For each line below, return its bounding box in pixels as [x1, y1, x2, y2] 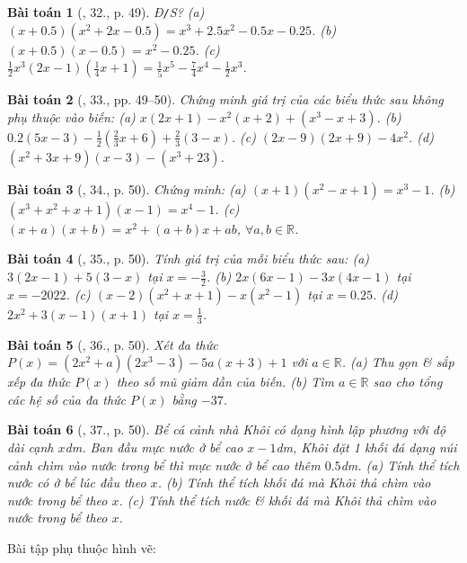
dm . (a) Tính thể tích [340, 455, 460, 474]
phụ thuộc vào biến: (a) [7, 107, 136, 126]
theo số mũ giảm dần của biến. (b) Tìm [116, 372, 334, 391]
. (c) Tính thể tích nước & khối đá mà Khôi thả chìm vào [119, 490, 436, 509]
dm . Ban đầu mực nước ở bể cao [65, 438, 243, 457]
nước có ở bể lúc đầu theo [7, 473, 146, 492]
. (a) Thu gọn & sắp [341, 353, 454, 371]
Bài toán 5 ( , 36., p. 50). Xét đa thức [7, 335, 218, 353]
